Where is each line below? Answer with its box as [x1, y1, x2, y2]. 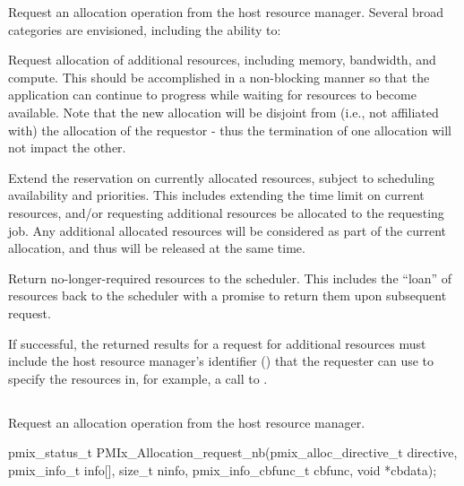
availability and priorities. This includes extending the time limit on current [8, 186, 425, 204]
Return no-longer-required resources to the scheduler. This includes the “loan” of [8, 268, 452, 287]
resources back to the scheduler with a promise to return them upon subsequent [8, 286, 447, 305]
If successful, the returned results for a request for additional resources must [8, 334, 426, 352]
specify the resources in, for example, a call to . [8, 369, 268, 387]
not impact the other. [8, 138, 126, 157]
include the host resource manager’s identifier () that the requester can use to [8, 351, 434, 370]
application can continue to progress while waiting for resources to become [8, 85, 417, 104]
